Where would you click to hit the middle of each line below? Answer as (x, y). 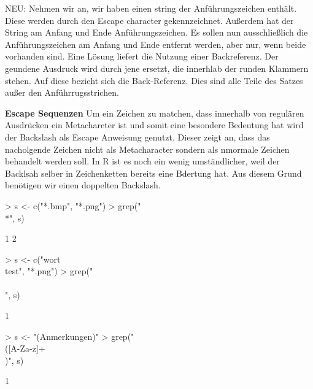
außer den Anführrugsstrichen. (62, 92)
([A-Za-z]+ (25, 348)
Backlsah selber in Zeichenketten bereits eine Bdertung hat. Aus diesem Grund (153, 173)
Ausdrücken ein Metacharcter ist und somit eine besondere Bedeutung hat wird (154, 125)
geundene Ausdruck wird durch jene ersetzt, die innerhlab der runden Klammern (157, 68)
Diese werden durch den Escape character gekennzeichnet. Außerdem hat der (149, 20)
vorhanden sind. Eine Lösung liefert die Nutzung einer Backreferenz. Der (142, 56)
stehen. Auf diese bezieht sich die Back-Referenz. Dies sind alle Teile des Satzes (154, 80)
